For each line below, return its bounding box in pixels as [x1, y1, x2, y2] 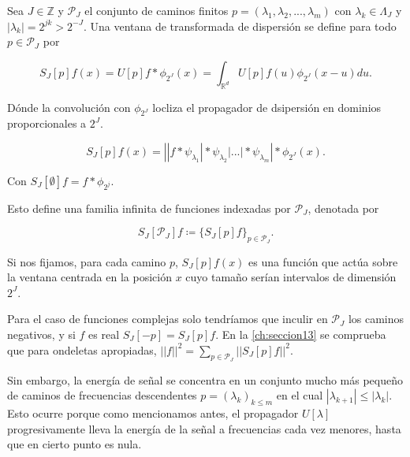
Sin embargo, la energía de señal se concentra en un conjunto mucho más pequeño [7, 371, 403, 388]
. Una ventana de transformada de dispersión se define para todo [83, 17, 397, 34]
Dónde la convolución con [7, 98, 131, 115]
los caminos [348, 310, 404, 327]
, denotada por [307, 199, 379, 216]
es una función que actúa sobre [248, 253, 398, 269]
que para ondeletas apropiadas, [7, 341, 157, 358]
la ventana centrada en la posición [7, 269, 172, 285]
